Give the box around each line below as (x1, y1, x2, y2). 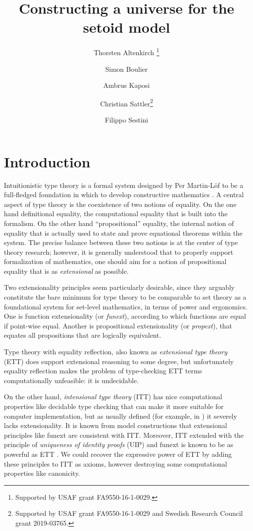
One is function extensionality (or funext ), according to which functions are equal (4, 311, 246, 321)
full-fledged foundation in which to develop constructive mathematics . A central (4, 189, 244, 200)
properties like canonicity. (4, 468, 80, 478)
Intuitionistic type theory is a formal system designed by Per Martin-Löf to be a (4, 180, 243, 190)
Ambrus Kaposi (103, 80, 150, 90)
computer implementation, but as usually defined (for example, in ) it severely (4, 410, 237, 421)
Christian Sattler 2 (100, 97, 153, 108)
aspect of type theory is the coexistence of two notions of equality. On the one (4, 199, 236, 209)
